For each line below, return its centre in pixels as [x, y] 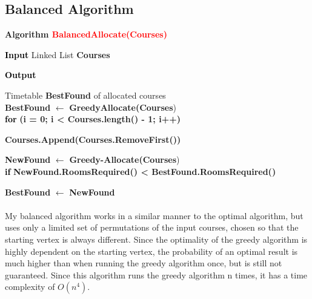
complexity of [30, 287]
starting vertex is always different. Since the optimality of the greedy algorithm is [156, 239]
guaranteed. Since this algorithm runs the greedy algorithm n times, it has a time [156, 274]
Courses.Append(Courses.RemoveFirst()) [93, 139]
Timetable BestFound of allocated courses [85, 95]
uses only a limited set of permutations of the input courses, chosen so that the [152, 227]
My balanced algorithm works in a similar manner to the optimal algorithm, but [154, 215]
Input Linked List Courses [58, 54]
